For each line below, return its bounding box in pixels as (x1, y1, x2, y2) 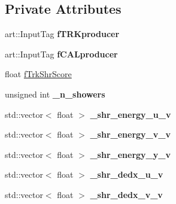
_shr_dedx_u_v (90, 168, 163, 181)
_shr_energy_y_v (90, 148, 171, 160)
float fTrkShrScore (5, 68, 72, 80)
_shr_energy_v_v (90, 128, 171, 141)
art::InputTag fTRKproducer (5, 28, 120, 40)
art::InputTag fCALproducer (5, 47, 118, 60)
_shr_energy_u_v (90, 108, 171, 120)
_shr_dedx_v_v (90, 188, 163, 200)
